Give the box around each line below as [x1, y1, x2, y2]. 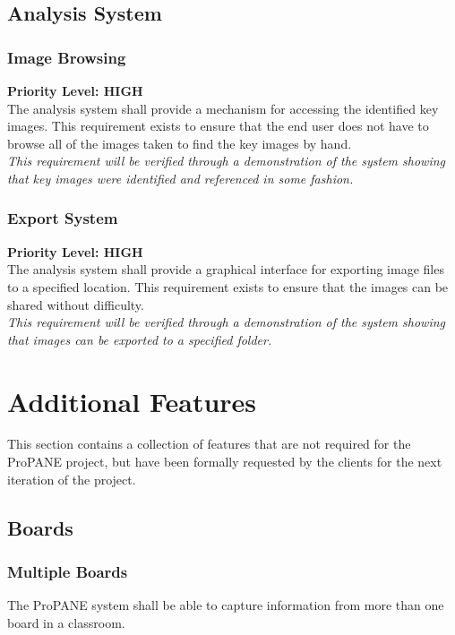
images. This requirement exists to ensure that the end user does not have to [7, 116, 429, 135]
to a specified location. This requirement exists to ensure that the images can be [7, 277, 449, 296]
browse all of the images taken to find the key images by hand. [7, 133, 352, 152]
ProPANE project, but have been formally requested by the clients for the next [7, 452, 442, 471]
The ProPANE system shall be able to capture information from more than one [7, 596, 444, 614]
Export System [7, 207, 118, 229]
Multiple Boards [7, 560, 128, 582]
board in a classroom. [7, 613, 125, 631]
